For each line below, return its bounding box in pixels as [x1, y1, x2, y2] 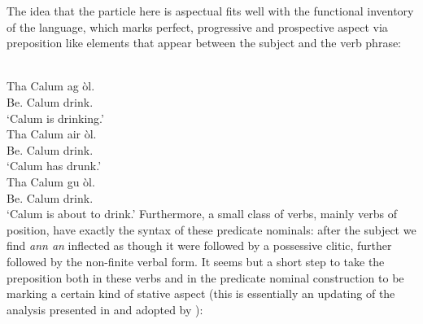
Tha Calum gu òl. [7, 173, 95, 190]
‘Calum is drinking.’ [7, 109, 104, 126]
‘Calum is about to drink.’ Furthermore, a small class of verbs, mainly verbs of [7, 205, 398, 222]
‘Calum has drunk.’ [7, 157, 102, 174]
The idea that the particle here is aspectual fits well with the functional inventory [7, 2, 414, 19]
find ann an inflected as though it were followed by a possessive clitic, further [7, 237, 392, 254]
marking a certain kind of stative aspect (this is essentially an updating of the [7, 285, 395, 302]
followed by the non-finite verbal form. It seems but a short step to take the [7, 252, 385, 269]
